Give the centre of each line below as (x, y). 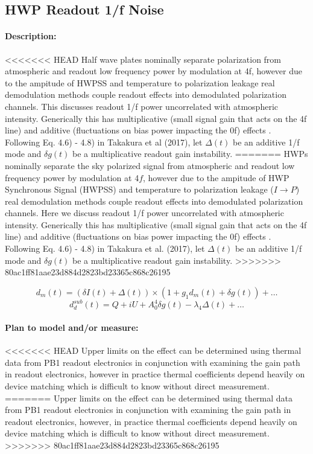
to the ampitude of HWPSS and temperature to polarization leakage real (140, 82)
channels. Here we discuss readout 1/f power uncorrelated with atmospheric (144, 213)
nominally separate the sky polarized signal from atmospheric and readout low (150, 165)
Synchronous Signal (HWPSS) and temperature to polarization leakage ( (139, 189)
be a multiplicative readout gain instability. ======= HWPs (190, 154)
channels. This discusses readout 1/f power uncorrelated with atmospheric (141, 106)
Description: (31, 36)
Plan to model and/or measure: (72, 327)
